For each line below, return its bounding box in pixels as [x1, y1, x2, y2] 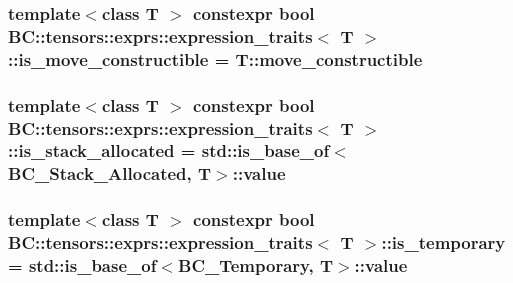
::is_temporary [381, 230, 506, 255]
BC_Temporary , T [178, 253, 333, 278]
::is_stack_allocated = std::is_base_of [8, 138, 330, 163]
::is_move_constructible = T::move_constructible [8, 46, 423, 71]
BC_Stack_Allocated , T [8, 161, 212, 186]
